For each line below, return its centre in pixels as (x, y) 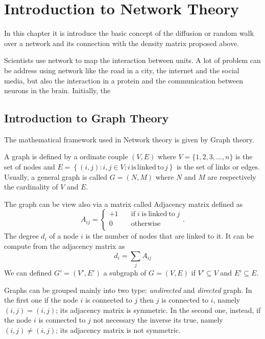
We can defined (28, 272)
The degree (21, 236)
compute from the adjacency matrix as (65, 246)
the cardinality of (31, 187)
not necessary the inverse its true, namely (158, 320)
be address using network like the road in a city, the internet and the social (122, 70)
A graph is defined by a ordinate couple (66, 156)
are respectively (232, 176)
